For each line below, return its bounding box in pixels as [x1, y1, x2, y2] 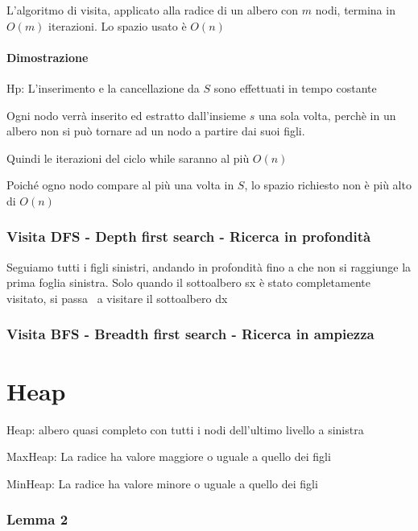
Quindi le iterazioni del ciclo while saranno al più [6, 149, 250, 166]
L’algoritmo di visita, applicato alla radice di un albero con [6, 2, 299, 18]
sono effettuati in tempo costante [213, 79, 377, 96]
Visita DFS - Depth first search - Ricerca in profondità [6, 226, 371, 247]
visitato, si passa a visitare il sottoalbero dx [6, 289, 228, 306]
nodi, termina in [315, 2, 395, 18]
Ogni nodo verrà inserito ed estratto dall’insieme [6, 106, 246, 123]
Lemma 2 [6, 509, 68, 529]
